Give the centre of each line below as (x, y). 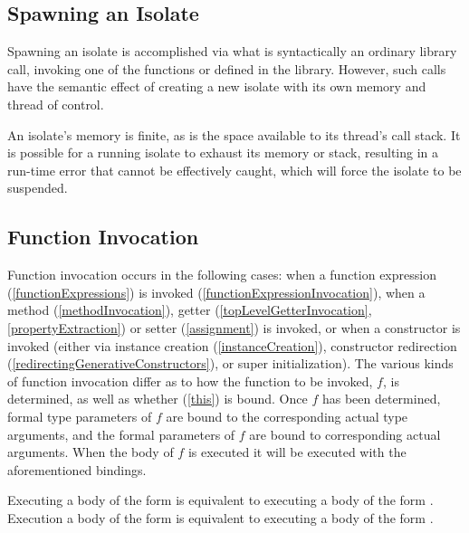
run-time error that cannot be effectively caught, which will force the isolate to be (234, 170)
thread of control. (56, 104)
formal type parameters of (80, 416)
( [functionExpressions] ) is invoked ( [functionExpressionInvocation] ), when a (216, 292)
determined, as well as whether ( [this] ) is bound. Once (158, 399)
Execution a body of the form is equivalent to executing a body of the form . (220, 517)
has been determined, (381, 399)
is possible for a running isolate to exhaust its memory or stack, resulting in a (223, 152)
